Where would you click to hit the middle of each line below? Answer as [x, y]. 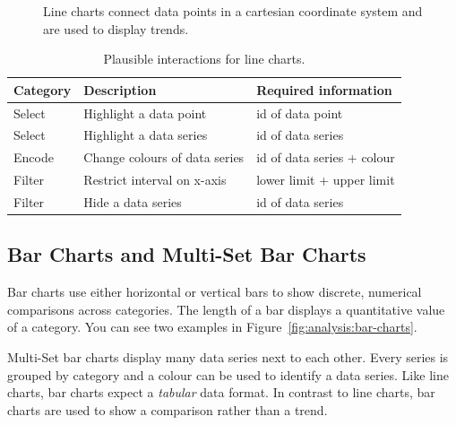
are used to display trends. [116, 28]
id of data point [300, 113]
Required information [324, 89]
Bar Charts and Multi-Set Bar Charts [187, 254]
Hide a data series [133, 202]
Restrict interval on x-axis [155, 180]
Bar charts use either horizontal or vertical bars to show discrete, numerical [215, 292]
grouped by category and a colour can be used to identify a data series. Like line [228, 374]
